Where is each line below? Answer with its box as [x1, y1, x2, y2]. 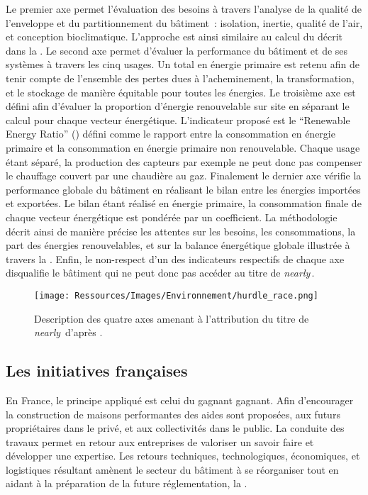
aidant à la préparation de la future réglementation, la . [6, 476, 247, 491]
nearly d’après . [34, 325, 103, 340]
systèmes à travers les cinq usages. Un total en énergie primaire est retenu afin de [6, 57, 359, 72]
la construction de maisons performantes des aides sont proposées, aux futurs [6, 406, 340, 421]
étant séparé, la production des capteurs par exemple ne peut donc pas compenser [6, 154, 362, 169]
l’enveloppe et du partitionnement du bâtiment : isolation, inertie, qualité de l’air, [6, 15, 363, 30]
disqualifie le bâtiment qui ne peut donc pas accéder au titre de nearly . [6, 265, 315, 280]
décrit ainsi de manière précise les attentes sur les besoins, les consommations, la [6, 223, 356, 238]
